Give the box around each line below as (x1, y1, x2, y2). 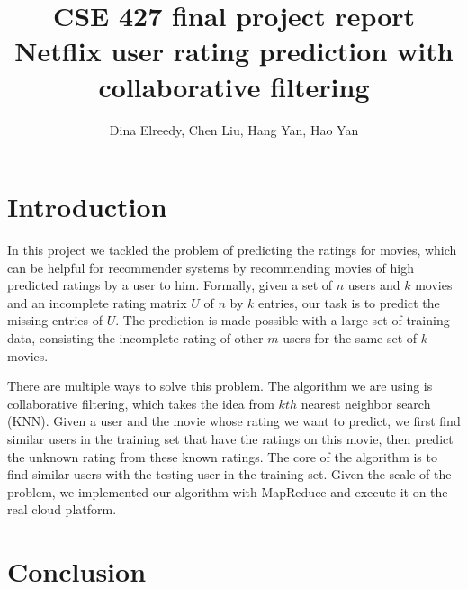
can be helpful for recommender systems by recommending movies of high (7, 258, 414, 276)
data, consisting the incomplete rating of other (7, 329, 264, 347)
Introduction (7, 188, 167, 225)
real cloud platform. (7, 500, 117, 519)
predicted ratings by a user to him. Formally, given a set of (7, 276, 333, 294)
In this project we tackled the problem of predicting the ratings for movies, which (7, 240, 457, 259)
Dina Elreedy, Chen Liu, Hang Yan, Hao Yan (109, 120, 359, 139)
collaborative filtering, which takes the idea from (7, 394, 274, 412)
